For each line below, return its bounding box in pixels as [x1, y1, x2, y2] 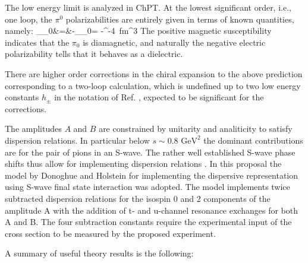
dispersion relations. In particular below [5, 134, 150, 146]
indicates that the [5, 36, 70, 48]
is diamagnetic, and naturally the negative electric [83, 36, 266, 48]
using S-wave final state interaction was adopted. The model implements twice [5, 180, 290, 193]
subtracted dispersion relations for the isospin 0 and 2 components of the [5, 192, 271, 204]
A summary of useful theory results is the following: [5, 247, 194, 259]
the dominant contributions [203, 134, 303, 146]
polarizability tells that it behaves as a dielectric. [5, 47, 183, 60]
